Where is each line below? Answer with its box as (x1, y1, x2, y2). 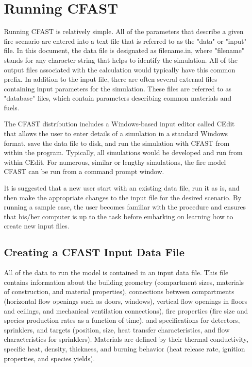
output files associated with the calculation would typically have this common (4, 64, 235, 74)
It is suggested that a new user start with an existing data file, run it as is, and (4, 183, 240, 193)
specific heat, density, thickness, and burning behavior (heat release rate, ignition (4, 343, 245, 353)
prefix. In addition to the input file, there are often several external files (4, 74, 218, 84)
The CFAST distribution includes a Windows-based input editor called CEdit (4, 119, 235, 129)
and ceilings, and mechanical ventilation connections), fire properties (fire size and (4, 305, 248, 315)
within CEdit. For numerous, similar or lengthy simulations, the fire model (4, 157, 226, 167)
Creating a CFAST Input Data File (4, 245, 185, 260)
